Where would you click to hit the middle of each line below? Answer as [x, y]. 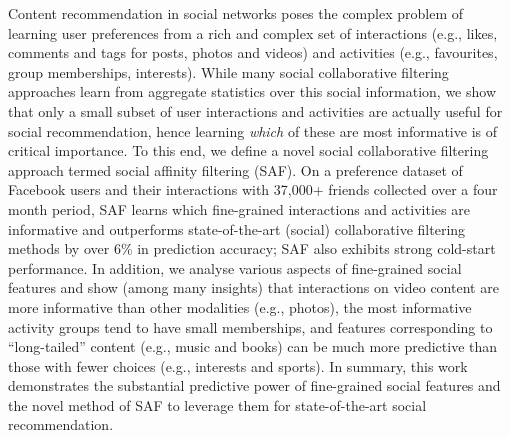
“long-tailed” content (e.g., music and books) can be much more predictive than [253, 346]
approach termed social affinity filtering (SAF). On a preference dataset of [235, 169]
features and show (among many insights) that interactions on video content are [253, 287]
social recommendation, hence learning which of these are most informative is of [252, 130]
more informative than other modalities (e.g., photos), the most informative [240, 306]
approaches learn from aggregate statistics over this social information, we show [252, 91]
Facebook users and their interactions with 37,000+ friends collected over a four [253, 189]
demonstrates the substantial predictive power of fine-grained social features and [254, 385]
